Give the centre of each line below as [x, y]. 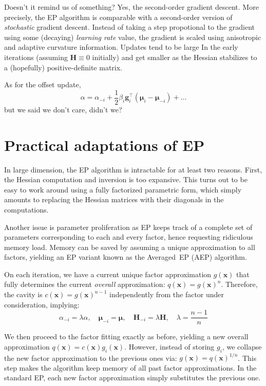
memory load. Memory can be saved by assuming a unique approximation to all [130, 247]
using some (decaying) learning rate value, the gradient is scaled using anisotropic [133, 37]
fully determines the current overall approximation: [85, 284]
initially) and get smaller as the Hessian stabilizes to [175, 57]
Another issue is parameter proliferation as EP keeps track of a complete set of [128, 227]
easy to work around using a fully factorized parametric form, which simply [123, 189]
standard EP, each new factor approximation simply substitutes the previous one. [132, 378]
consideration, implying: [42, 304]
